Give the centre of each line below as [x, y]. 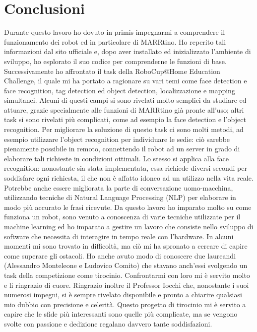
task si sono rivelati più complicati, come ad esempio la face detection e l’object [125, 119]
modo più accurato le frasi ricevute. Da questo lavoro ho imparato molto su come [128, 207]
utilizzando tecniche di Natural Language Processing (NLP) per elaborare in [120, 197]
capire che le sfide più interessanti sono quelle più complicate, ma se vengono [121, 314]
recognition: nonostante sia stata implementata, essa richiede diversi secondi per [126, 168]
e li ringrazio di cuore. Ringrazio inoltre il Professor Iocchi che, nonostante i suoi [127, 285]
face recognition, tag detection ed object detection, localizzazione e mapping [120, 90]
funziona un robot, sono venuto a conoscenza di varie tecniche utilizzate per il [122, 217]
